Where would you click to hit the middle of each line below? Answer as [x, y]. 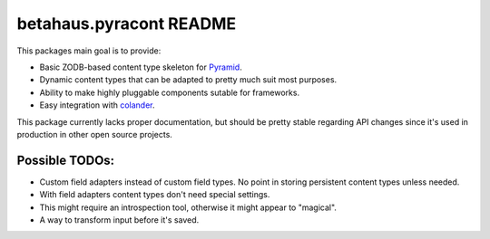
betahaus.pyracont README [126, 24]
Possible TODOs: [66, 160]
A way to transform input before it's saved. [119, 220]
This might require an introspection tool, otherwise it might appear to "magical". [188, 207]
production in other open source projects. [94, 134]
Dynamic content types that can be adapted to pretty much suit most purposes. [188, 80]
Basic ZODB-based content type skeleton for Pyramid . [141, 67]
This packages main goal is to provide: [89, 51]
